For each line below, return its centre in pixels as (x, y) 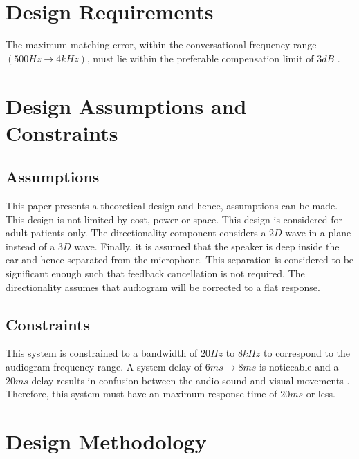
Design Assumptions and (126, 105)
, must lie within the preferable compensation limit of (200, 58)
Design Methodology (106, 441)
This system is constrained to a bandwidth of (102, 353)
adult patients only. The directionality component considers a (136, 233)
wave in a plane (318, 233)
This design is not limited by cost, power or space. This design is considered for (174, 219)
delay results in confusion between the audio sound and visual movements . (191, 380)
